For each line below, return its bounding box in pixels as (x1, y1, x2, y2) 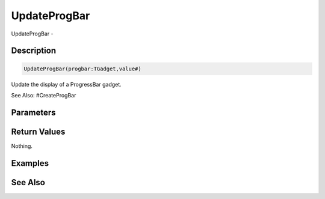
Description (11, 46, 57, 56)
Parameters (11, 107, 56, 117)
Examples (11, 158, 49, 168)
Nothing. (11, 142, 33, 150)
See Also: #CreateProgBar (11, 91, 76, 99)
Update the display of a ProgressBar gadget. (11, 81, 122, 88)
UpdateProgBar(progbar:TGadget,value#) (23, 65, 141, 72)
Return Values (11, 126, 66, 136)
